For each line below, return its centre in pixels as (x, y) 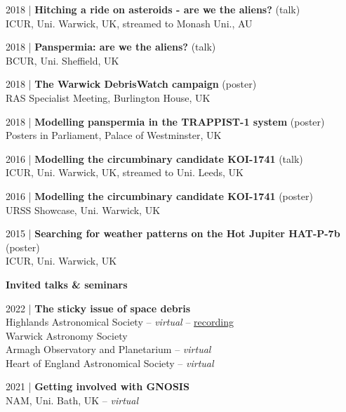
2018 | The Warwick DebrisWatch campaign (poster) (131, 84)
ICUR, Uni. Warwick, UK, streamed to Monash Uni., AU (129, 23)
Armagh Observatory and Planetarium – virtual (108, 349)
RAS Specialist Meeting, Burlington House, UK (108, 97)
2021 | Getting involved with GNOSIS (98, 386)
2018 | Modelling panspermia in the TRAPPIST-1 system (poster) (165, 121)
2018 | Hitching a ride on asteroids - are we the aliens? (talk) (153, 9)
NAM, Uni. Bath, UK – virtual (72, 400)
